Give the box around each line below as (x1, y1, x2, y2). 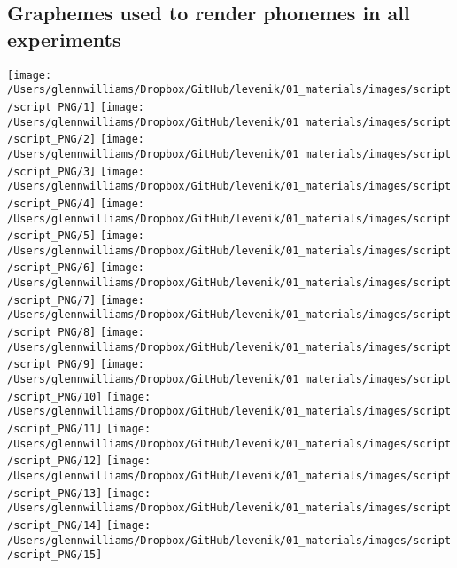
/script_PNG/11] (7, 423, 103, 436)
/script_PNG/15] (7, 549, 103, 562)
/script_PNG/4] (7, 197, 97, 210)
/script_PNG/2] (7, 133, 97, 146)
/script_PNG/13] (7, 486, 103, 500)
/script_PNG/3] (7, 165, 97, 178)
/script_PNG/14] (7, 518, 103, 532)
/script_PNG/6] (7, 261, 97, 275)
